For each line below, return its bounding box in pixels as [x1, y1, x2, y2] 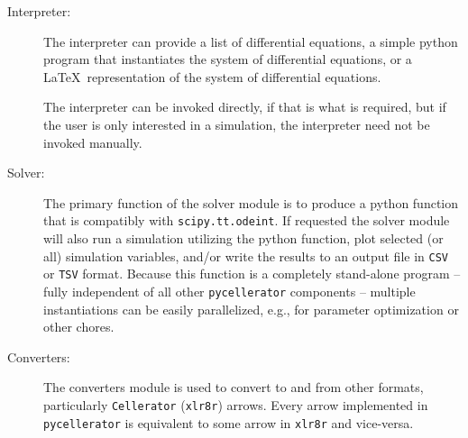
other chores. [43, 317, 115, 336]
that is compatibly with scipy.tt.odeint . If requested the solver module [43, 211, 450, 230]
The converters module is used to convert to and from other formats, [43, 378, 424, 397]
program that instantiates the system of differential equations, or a [43, 50, 412, 68]
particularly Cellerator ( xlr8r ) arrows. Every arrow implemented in [43, 395, 428, 414]
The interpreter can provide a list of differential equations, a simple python [43, 32, 458, 50]
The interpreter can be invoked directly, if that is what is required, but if [43, 97, 446, 116]
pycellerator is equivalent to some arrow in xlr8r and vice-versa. [43, 413, 414, 432]
